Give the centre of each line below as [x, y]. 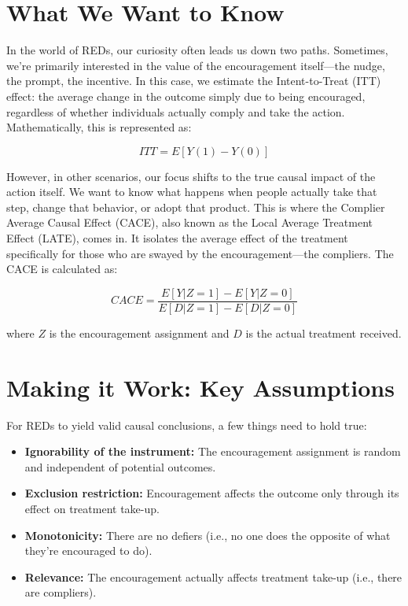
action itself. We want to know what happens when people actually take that [192, 192]
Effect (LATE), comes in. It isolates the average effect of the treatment [177, 238]
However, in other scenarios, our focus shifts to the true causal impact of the [191, 176]
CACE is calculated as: [62, 269]
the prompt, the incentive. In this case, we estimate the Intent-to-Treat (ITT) [194, 81]
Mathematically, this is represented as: [99, 127]
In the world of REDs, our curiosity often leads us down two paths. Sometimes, [197, 50]
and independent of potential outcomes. [120, 466]
